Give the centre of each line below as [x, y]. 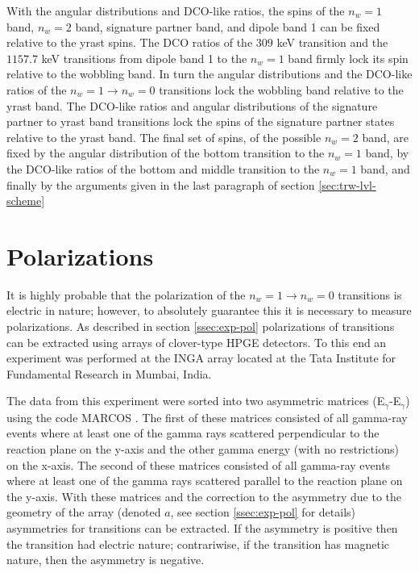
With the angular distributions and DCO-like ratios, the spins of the [176, 10]
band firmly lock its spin [348, 58]
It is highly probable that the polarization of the [126, 294]
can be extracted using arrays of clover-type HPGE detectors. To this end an [197, 342]
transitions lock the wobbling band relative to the [281, 89]
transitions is [370, 294]
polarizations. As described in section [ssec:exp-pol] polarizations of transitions [201, 326]
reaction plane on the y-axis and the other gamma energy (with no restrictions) [203, 449]
